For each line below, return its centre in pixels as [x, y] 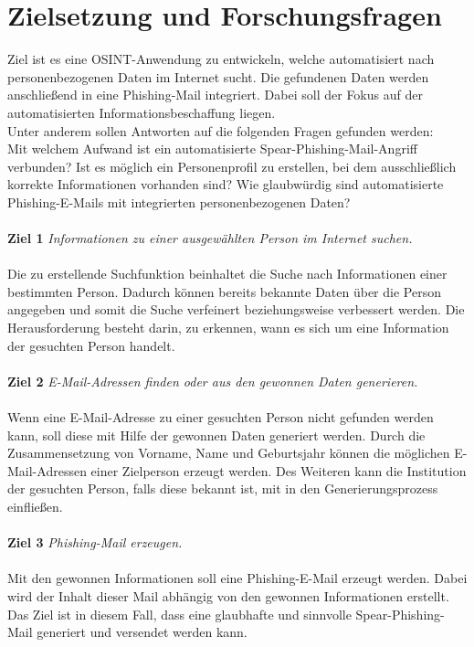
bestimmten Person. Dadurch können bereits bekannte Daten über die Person [224, 291]
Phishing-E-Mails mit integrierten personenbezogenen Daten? [179, 202]
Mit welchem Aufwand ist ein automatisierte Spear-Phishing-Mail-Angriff [212, 148]
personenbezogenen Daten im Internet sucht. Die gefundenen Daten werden [218, 76]
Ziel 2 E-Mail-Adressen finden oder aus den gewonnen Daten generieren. [213, 381]
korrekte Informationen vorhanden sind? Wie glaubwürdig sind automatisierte [226, 184]
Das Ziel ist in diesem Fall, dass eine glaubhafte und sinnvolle [179, 614]
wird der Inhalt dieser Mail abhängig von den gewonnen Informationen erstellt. [228, 595]
